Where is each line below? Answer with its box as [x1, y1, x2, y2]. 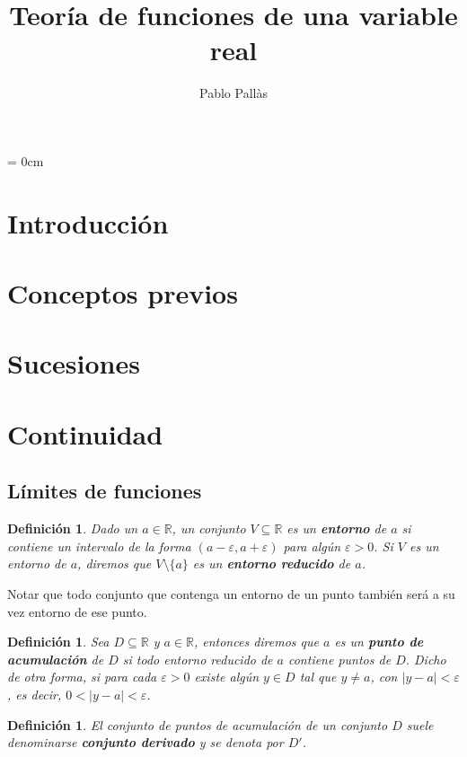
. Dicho [405, 649, 446, 668]
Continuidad [7, 415, 163, 452]
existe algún [194, 667, 260, 686]
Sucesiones [7, 345, 140, 382]
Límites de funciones [7, 477, 202, 505]
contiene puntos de [287, 649, 392, 668]
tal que [299, 667, 337, 686]
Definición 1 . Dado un [7, 519, 138, 538]
